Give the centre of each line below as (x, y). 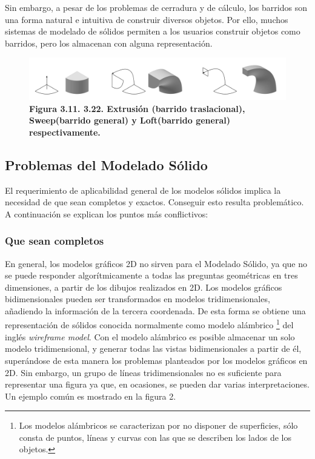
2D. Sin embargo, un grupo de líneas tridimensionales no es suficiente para (143, 372)
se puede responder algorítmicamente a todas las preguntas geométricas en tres (151, 275)
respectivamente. (65, 132)
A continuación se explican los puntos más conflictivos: (107, 213)
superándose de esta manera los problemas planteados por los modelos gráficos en (156, 360)
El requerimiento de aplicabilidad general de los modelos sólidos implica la (143, 190)
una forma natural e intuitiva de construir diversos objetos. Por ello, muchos (147, 19)
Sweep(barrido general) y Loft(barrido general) (130, 120)
